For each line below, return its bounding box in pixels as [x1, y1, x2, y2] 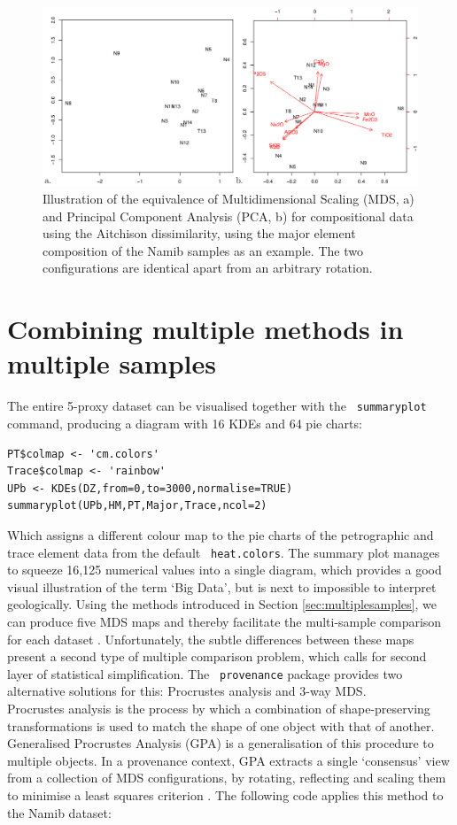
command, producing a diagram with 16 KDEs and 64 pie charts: [7, 414, 362, 432]
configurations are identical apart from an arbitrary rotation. [43, 258, 373, 277]
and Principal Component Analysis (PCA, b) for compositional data [43, 206, 414, 225]
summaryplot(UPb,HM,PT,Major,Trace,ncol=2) [7, 499, 267, 513]
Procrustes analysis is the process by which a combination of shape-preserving [7, 699, 430, 718]
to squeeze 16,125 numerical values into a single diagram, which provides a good [7, 560, 442, 579]
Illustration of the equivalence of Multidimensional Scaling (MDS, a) [43, 189, 414, 208]
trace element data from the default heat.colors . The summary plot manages [7, 543, 440, 561]
